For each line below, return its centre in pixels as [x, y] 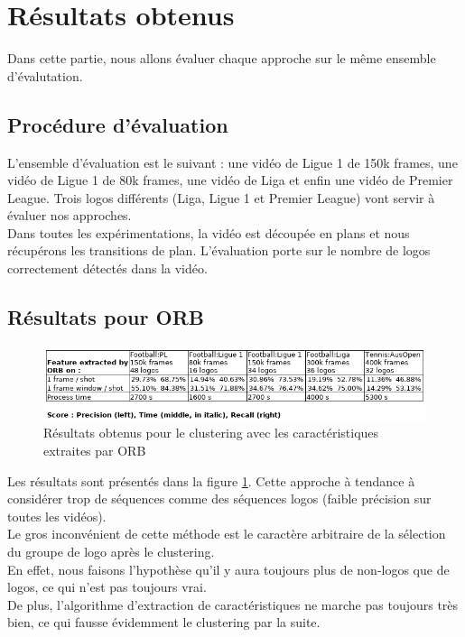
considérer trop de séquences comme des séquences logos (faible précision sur [219, 499]
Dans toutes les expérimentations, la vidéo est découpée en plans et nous [209, 232]
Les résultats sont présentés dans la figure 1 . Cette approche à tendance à [211, 480]
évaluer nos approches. [70, 215]
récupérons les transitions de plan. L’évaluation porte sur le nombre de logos [219, 250]
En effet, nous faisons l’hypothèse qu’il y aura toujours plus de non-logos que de [228, 569]
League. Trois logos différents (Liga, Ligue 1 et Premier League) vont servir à [221, 197]
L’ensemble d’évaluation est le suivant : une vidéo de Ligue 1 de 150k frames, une [232, 162]
